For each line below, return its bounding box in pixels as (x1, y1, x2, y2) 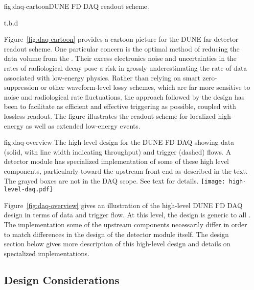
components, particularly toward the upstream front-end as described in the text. (4, 165, 248, 176)
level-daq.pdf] (4, 186, 53, 193)
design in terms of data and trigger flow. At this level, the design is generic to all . (4, 210, 251, 220)
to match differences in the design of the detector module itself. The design (4, 229, 229, 239)
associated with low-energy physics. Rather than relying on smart (4, 72, 201, 82)
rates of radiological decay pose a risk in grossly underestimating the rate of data (4, 62, 247, 73)
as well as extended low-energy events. (25, 120, 140, 131)
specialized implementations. (4, 248, 90, 258)
